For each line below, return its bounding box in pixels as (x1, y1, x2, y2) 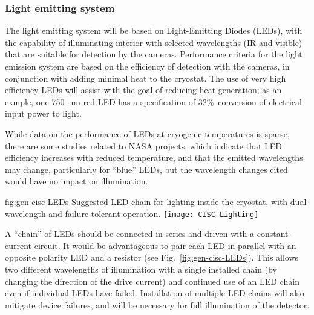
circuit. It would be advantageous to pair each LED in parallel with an (34, 239, 296, 252)
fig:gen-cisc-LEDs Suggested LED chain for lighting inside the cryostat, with (5, 195, 288, 207)
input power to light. (5, 107, 82, 120)
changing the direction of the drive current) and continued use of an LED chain (5, 274, 299, 287)
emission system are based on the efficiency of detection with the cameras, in (5, 60, 290, 72)
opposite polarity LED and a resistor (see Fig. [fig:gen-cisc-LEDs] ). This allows (5, 251, 299, 264)
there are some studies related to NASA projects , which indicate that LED (5, 139, 282, 152)
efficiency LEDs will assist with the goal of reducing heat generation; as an (5, 83, 282, 96)
